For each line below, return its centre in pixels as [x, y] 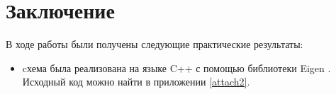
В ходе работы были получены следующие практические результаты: [155, 44]
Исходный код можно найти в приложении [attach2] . [136, 82]
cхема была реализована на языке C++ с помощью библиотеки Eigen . [177, 67]
